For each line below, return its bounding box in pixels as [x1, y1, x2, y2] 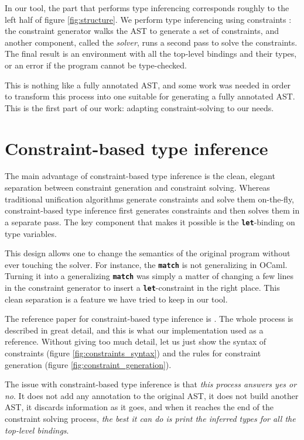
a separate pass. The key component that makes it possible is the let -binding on [5, 215, 295, 228]
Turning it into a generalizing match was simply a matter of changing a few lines [5, 270, 294, 282]
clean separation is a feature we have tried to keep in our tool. [5, 293, 228, 305]
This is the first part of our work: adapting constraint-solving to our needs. [5, 101, 274, 114]
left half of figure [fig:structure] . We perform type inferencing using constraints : [5, 13, 292, 25]
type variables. [5, 227, 57, 239]
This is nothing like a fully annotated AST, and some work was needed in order [5, 78, 291, 91]
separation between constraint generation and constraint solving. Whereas [5, 181, 270, 194]
